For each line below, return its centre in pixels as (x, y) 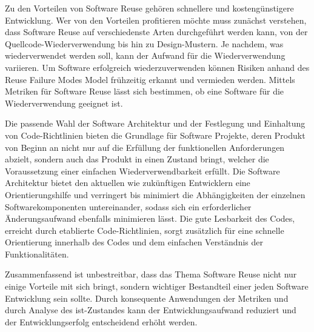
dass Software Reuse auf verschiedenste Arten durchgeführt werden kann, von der (156, 32)
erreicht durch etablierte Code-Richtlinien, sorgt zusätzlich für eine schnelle (145, 230)
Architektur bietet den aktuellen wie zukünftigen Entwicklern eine (128, 183)
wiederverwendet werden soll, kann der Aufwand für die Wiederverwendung (145, 55)
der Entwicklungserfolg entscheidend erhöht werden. (101, 321)
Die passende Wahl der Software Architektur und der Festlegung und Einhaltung (155, 123)
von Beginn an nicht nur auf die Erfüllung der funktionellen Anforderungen (145, 147)
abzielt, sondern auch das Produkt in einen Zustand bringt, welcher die (137, 159)
